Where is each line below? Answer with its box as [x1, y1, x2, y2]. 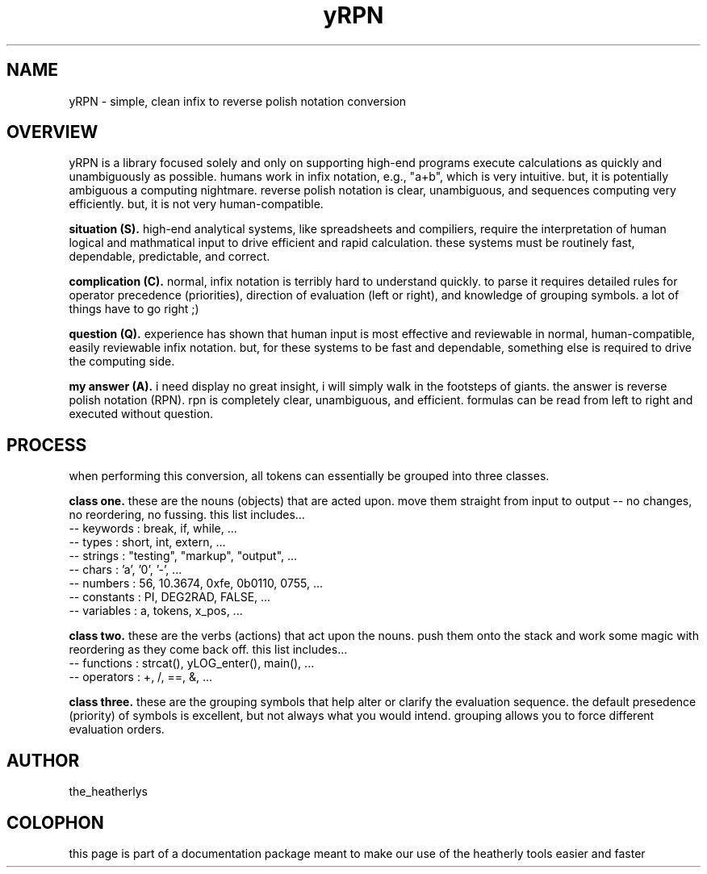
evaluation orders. [69, 722, 165, 737]
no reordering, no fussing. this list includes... [69, 508, 305, 522]
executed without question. [69, 407, 214, 421]
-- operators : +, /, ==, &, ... [69, 670, 213, 684]
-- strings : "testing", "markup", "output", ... [69, 549, 298, 563]
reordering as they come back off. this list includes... [69, 642, 348, 657]
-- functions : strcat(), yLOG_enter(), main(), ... [69, 656, 315, 671]
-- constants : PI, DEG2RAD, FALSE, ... [69, 590, 271, 604]
